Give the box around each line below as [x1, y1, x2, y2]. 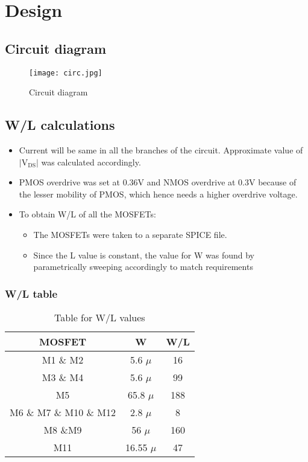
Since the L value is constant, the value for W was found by [33, 248, 254, 261]
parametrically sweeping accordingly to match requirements [33, 260, 253, 273]
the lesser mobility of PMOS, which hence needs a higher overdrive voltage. [19, 187, 298, 200]
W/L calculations [5, 115, 115, 134]
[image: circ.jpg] [29, 68, 102, 77]
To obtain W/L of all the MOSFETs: [19, 208, 156, 220]
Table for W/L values [54, 310, 145, 324]
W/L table [5, 286, 58, 301]
